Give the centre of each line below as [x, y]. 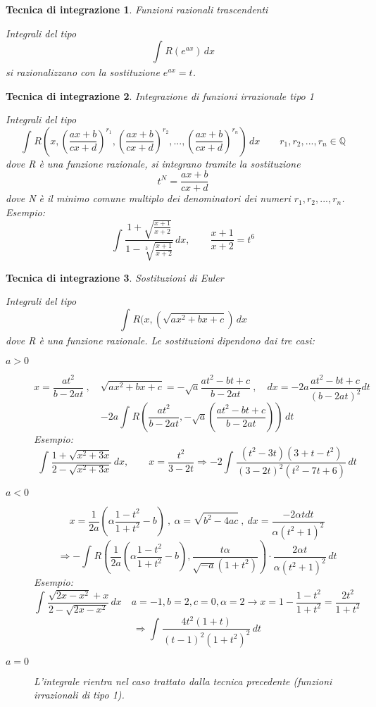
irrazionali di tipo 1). [79, 695]
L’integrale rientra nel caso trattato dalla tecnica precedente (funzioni [183, 681]
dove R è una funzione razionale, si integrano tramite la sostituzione [153, 163]
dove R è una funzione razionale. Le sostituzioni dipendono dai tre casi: [160, 340]
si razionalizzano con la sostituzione [83, 71]
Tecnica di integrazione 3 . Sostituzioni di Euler [115, 277]
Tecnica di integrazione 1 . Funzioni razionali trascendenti [137, 9]
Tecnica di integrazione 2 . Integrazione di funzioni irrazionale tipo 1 [160, 95]
